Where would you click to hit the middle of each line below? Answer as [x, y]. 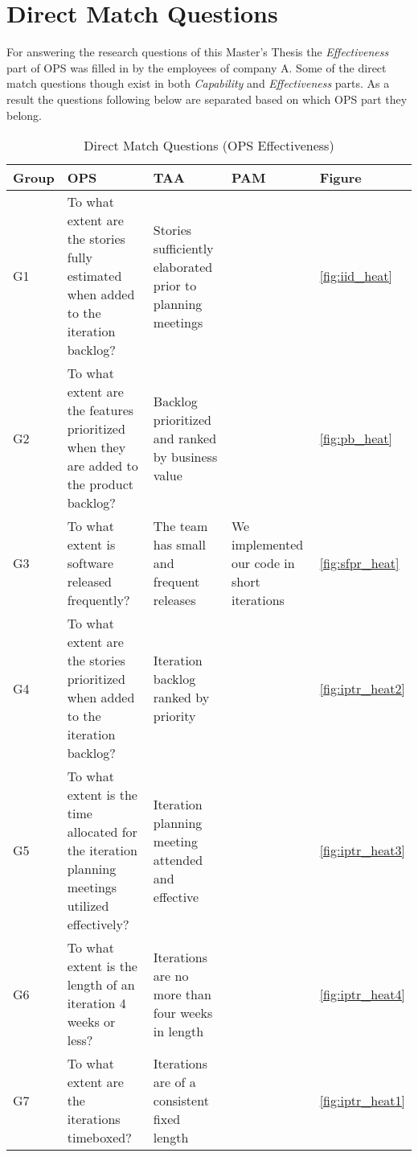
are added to [102, 466]
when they [96, 447]
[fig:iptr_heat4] [362, 994]
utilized [88, 906]
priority [174, 716]
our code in [263, 563]
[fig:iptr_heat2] [362, 688]
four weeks [183, 1012]
